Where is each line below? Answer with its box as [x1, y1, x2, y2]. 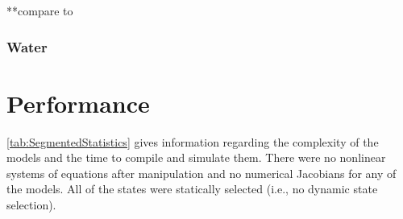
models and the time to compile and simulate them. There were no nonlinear [6, 149, 386, 166]
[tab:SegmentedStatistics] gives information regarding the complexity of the [6, 133, 379, 150]
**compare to [6, 2, 73, 19]
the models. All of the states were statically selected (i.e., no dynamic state [6, 180, 378, 197]
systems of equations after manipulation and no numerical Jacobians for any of [6, 164, 397, 181]
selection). [6, 196, 56, 213]
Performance [6, 86, 150, 119]
